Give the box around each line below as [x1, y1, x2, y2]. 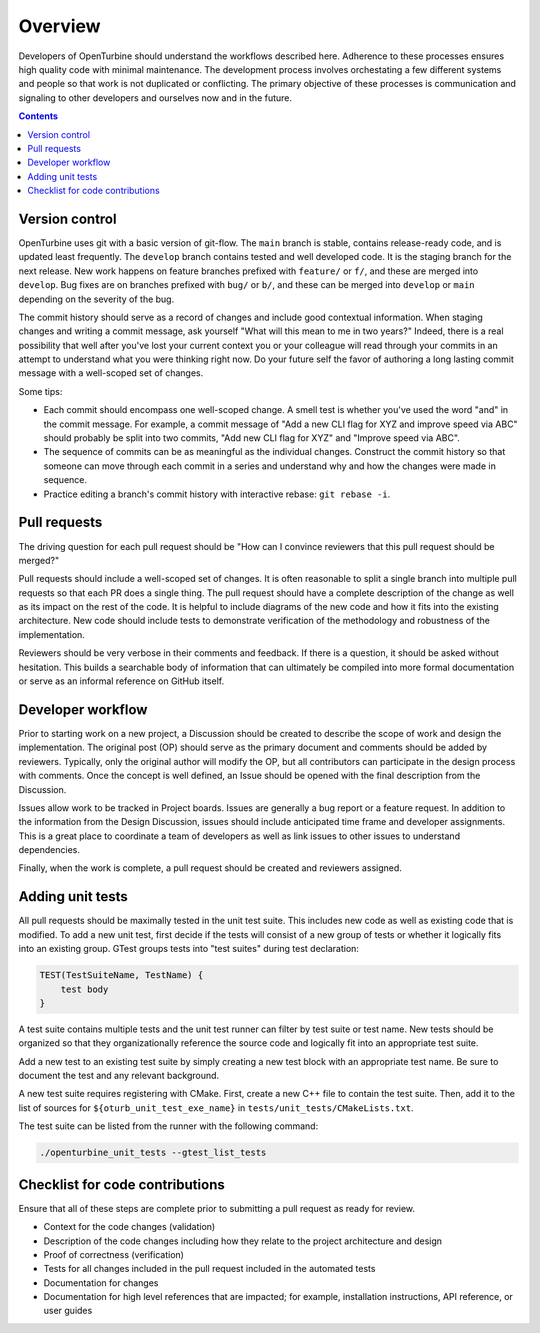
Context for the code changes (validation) [43, 1221, 216, 1233]
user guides [43, 1305, 93, 1317]
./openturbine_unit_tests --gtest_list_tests [39, 1147, 267, 1159]
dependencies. [18, 844, 80, 856]
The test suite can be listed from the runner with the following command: [18, 1120, 319, 1132]
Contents [18, 110, 59, 122]
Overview [18, 15, 101, 37]
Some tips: [18, 385, 63, 397]
